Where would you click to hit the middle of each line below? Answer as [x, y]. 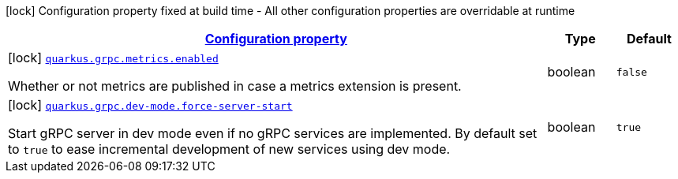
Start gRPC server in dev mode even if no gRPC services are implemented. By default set [273, 133]
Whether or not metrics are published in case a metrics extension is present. [235, 86]
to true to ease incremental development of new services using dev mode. [229, 149]
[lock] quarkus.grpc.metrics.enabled [113, 58]
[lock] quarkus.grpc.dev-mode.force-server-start [150, 105]
